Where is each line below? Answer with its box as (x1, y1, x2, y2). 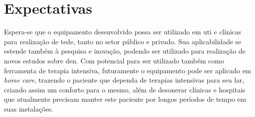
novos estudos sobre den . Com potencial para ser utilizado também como (4, 55, 224, 65)
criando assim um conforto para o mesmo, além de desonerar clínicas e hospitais (4, 84, 246, 94)
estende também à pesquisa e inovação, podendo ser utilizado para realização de (4, 46, 246, 56)
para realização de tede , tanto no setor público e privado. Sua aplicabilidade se (4, 36, 241, 46)
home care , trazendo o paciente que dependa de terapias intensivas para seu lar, (4, 75, 245, 85)
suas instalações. (4, 103, 54, 114)
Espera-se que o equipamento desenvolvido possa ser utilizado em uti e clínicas (4, 27, 241, 37)
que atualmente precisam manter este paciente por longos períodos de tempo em (4, 94, 246, 104)
